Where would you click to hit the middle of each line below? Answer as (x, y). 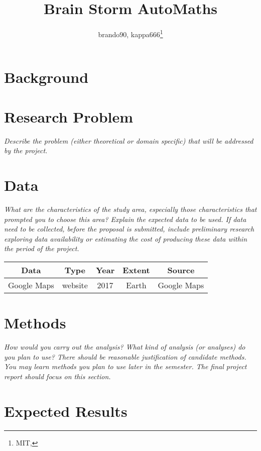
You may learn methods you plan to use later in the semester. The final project (125, 366)
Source (181, 270)
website (75, 285)
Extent (136, 270)
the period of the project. (42, 248)
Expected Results (66, 411)
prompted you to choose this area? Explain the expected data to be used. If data (125, 219)
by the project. (26, 150)
